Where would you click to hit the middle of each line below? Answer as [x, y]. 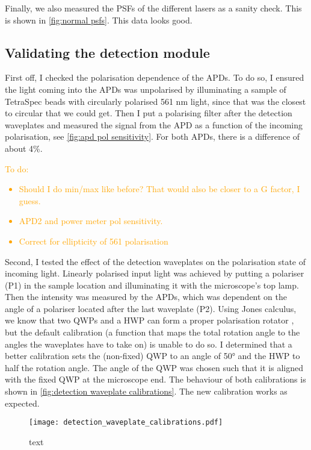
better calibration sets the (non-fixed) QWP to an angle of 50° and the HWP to [152, 356]
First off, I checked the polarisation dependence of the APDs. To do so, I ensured [155, 77]
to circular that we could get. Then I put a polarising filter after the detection [149, 113]
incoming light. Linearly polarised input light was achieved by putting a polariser [155, 273]
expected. [22, 403]
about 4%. [24, 148]
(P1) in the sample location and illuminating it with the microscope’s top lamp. [152, 285]
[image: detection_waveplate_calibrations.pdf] [126, 423]
